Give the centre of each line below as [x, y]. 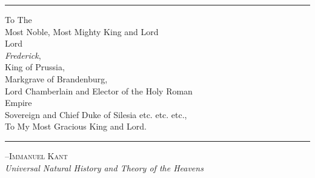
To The [18, 19]
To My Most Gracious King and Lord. [76, 126]
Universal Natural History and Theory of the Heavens [104, 167]
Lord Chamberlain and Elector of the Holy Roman [99, 91]
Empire [18, 103]
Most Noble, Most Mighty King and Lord [82, 31]
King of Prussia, [35, 67]
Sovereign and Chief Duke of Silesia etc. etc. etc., [96, 114]
